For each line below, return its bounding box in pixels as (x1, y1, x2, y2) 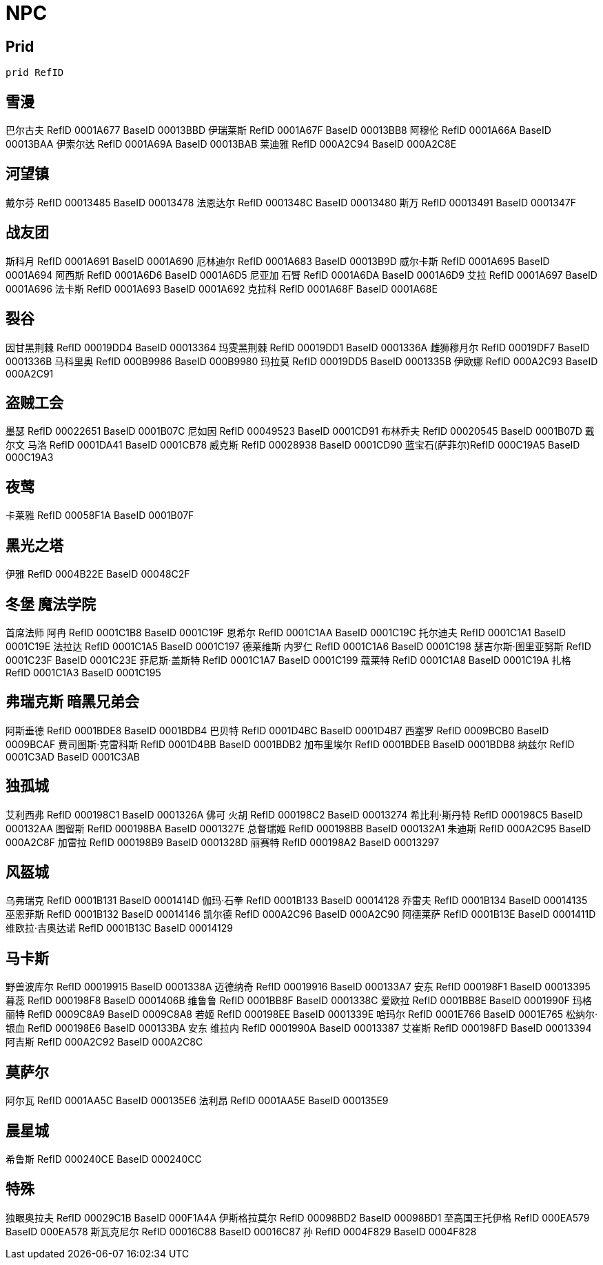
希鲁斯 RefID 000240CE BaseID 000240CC (6, 1153, 202, 1165)
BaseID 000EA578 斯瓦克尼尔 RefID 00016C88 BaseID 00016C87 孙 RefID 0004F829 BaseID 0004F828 (6, 1225, 477, 1237)
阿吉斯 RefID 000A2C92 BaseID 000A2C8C (6, 1036, 203, 1048)
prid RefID (6, 67, 64, 79)
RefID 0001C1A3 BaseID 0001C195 (6, 666, 161, 678)
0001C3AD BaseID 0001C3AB (6, 750, 141, 763)
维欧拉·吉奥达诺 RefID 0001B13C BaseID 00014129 (6, 922, 234, 934)
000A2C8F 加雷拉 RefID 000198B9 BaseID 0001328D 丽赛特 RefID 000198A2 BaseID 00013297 (6, 836, 440, 848)
